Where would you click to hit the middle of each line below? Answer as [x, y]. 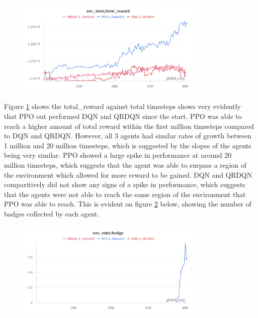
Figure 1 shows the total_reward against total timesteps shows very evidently [123, 106]
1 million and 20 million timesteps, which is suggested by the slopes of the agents [128, 145]
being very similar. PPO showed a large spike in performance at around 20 [118, 155]
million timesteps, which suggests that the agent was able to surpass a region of [125, 165]
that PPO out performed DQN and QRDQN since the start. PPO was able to [123, 116]
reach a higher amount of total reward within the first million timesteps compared [129, 126]
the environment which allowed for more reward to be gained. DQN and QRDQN [128, 174]
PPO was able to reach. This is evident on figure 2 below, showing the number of [128, 204]
